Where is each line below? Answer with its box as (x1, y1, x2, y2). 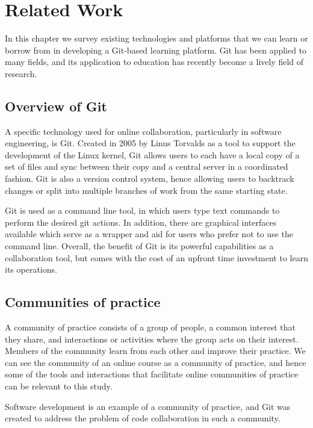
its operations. (5, 263, 57, 276)
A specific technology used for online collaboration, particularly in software (5, 125, 282, 137)
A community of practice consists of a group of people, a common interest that (5, 321, 296, 333)
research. (5, 67, 37, 79)
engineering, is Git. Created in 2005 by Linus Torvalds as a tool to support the (5, 137, 296, 149)
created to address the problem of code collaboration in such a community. (5, 412, 280, 424)
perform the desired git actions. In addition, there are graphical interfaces (5, 216, 277, 228)
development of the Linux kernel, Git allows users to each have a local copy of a (5, 148, 300, 161)
